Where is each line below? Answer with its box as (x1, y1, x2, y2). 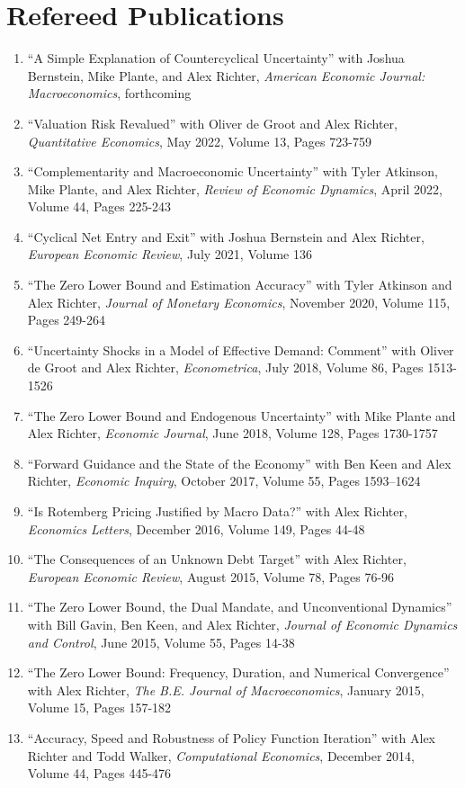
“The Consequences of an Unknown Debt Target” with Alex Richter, (27, 550, 407, 569)
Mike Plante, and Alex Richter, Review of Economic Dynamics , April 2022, (27, 179, 443, 198)
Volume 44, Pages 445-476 (27, 764, 172, 783)
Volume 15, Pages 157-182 (27, 698, 172, 717)
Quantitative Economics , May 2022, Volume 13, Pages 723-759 (27, 131, 371, 150)
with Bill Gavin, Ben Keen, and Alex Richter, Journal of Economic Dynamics (27, 614, 458, 633)
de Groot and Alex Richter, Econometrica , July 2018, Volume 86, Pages (27, 358, 424, 377)
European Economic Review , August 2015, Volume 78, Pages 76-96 (27, 567, 395, 586)
